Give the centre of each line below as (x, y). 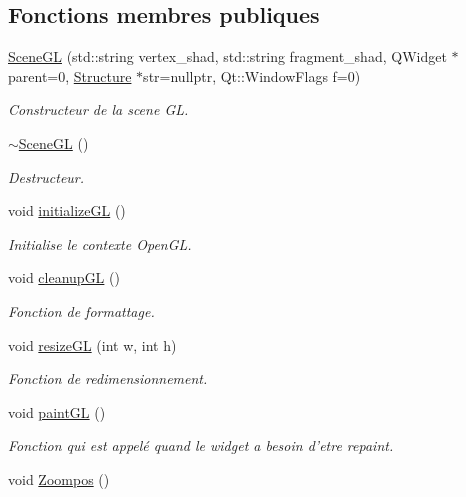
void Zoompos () (59, 478)
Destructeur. (46, 176)
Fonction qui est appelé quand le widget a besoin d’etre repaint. (201, 445)
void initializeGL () (67, 210)
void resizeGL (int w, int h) (92, 344)
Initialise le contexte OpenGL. (100, 243)
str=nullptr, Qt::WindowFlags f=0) (252, 75)
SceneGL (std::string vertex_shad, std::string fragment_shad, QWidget (227, 56)
